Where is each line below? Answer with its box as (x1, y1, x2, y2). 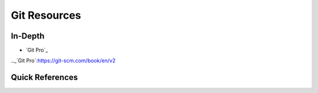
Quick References (11, 73, 78, 82)
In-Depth (11, 31, 45, 41)
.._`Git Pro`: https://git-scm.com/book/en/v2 (11, 57, 116, 64)
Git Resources (11, 9, 82, 22)
